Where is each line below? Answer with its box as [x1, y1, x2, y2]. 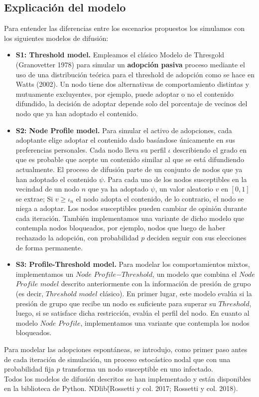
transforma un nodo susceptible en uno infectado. [62, 364, 213, 374]
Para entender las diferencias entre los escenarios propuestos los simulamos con [4, 23, 245, 33]
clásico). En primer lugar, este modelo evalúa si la [100, 288, 252, 299]
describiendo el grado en [173, 144, 247, 155]
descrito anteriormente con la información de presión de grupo [61, 278, 251, 289]
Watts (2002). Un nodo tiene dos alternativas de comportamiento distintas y [15, 79, 250, 89]
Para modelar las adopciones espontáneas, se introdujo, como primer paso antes [4, 344, 248, 355]
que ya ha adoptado [88, 184, 148, 194]
